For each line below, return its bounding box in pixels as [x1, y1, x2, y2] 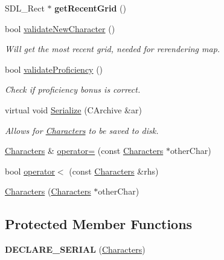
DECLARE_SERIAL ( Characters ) [5, 243, 146, 256]
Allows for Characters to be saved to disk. [5, 124, 159, 136]
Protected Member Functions [5, 215, 193, 233]
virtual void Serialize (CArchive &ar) [5, 103, 142, 116]
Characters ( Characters [5, 185, 91, 198]
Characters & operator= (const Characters [5, 144, 164, 157]
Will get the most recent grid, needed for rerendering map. [5, 42, 220, 55]
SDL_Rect [5, 2, 45, 14]
